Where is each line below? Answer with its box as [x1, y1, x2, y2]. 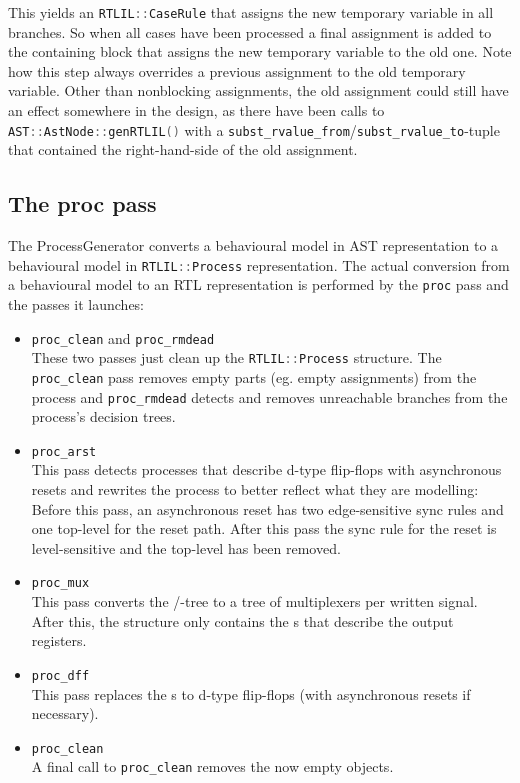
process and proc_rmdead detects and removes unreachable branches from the [31, 386, 508, 407]
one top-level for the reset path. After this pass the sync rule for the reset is [31, 518, 497, 539]
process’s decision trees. [31, 406, 176, 427]
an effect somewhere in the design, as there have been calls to [8, 100, 385, 121]
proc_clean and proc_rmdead [31, 327, 215, 348]
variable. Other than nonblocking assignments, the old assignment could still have [8, 80, 509, 101]
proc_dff [31, 668, 90, 683]
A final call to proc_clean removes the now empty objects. [31, 756, 394, 777]
